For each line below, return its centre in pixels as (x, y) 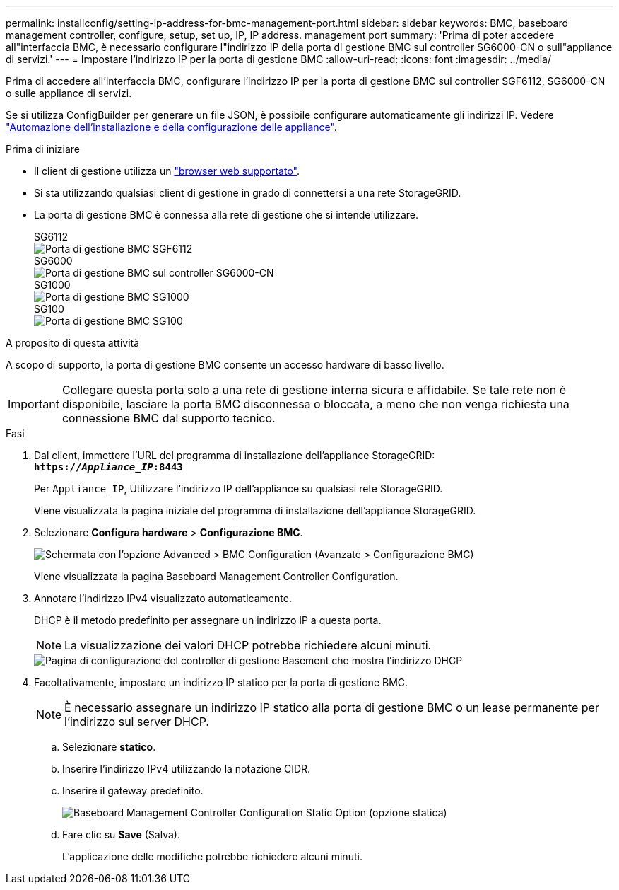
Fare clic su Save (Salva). (121, 834)
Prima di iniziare (43, 149)
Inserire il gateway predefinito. (133, 791)
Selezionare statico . (109, 747)
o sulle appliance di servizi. (69, 93)
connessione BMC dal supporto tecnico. (169, 418)
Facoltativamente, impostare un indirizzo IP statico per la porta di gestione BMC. (221, 682)
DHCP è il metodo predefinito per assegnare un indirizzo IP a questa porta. (208, 620)
